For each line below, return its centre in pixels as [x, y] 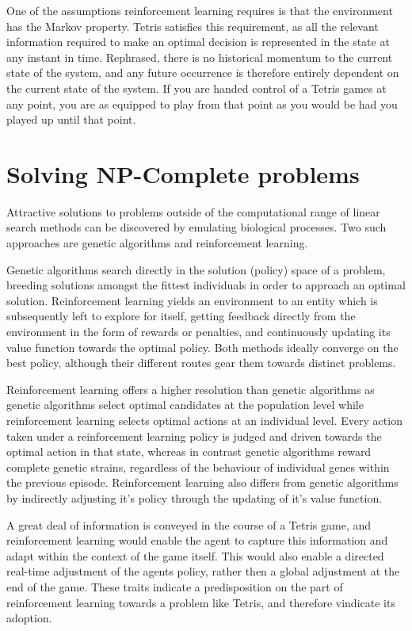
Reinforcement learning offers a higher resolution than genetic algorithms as [191, 389]
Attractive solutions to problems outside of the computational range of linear [193, 211]
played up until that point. [71, 119]
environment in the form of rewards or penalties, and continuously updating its [198, 332]
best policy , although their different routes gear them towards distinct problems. [201, 363]
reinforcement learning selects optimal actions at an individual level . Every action [204, 420]
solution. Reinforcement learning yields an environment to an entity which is [192, 300]
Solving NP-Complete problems [183, 173]
